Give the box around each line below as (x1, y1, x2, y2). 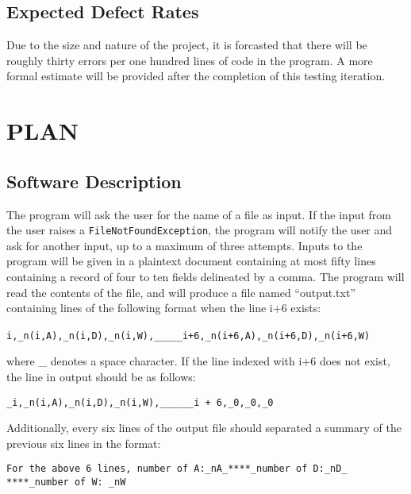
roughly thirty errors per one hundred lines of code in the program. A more (6, 52, 373, 68)
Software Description (6, 168, 182, 193)
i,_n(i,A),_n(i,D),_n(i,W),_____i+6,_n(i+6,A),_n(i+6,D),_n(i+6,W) (6, 330, 371, 342)
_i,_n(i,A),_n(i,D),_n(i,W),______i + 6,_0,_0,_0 (6, 396, 274, 408)
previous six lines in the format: (6, 434, 161, 451)
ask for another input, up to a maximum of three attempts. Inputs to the (6, 237, 363, 253)
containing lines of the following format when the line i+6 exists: (6, 299, 321, 316)
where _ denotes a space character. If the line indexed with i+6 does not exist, (6, 353, 390, 369)
